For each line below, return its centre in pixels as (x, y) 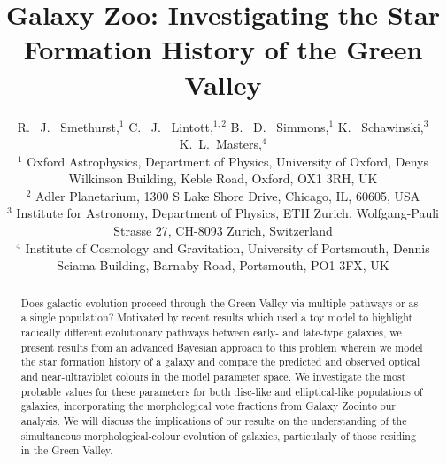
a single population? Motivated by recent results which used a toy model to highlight (217, 317)
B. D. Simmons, (280, 126)
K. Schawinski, (381, 126)
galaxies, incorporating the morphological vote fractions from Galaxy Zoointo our (208, 406)
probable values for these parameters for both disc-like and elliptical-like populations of (222, 391)
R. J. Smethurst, (68, 126)
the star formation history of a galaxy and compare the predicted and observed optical (220, 362)
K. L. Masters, (220, 144)
